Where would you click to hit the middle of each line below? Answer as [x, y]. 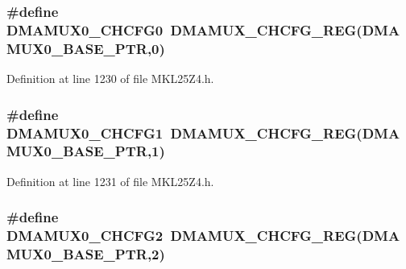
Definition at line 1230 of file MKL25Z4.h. [110, 79]
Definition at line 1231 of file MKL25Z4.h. [110, 181]
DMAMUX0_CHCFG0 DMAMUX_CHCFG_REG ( [184, 29]
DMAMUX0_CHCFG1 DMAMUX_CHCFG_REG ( [184, 132]
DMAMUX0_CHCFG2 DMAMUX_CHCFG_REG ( [184, 236]
